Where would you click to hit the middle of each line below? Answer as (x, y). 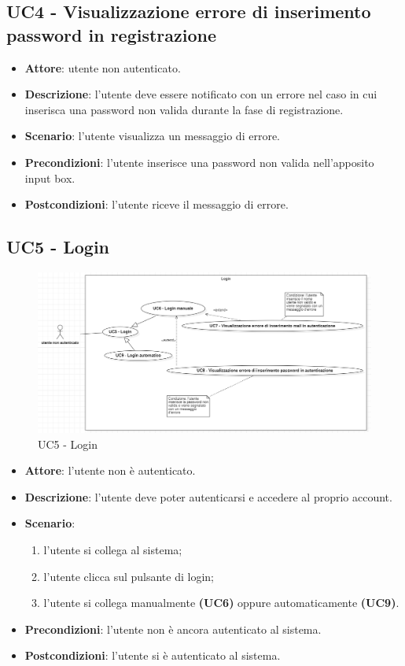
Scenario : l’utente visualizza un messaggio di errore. (152, 136)
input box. (50, 178)
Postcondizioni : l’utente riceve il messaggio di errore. (156, 204)
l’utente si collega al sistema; (113, 550)
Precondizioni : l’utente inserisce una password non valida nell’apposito (199, 162)
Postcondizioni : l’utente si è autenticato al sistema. (153, 655)
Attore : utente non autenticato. (103, 67)
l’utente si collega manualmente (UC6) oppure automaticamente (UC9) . (221, 603)
